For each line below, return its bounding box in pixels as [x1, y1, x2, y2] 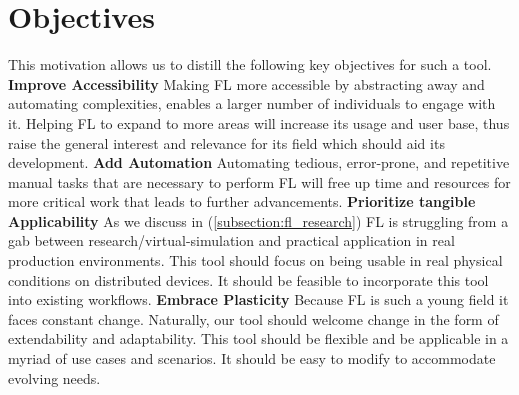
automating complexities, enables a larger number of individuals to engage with [8, 93, 496, 114]
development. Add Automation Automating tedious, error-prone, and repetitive [8, 152, 510, 173]
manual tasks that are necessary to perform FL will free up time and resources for [8, 171, 511, 192]
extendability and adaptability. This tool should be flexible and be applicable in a [8, 328, 509, 349]
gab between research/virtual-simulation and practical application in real [8, 230, 455, 251]
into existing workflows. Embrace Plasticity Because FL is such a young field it [8, 289, 509, 310]
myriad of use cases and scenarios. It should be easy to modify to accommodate [8, 348, 496, 369]
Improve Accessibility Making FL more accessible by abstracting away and [8, 73, 485, 94]
